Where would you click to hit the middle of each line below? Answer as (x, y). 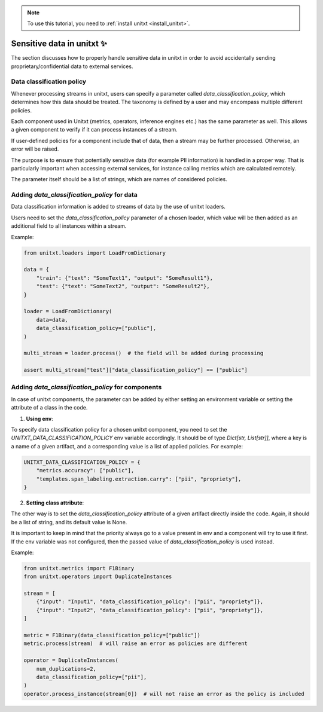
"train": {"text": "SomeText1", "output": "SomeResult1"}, (125, 278)
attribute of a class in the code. (49, 408)
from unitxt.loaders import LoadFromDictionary (95, 253)
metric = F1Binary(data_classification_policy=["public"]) (112, 635)
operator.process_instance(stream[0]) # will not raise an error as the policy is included (164, 694)
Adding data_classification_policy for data (74, 195)
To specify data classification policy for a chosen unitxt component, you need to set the (119, 430)
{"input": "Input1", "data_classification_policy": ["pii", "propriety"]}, (150, 602)
